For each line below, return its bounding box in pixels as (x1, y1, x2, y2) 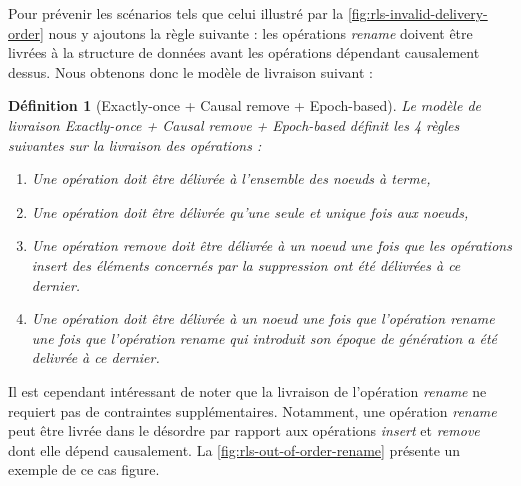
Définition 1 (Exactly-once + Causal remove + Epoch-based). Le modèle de (8, 95, 481, 116)
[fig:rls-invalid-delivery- (347, 3, 488, 23)
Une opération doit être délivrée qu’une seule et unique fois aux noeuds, (31, 201, 469, 222)
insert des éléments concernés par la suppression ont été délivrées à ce (31, 254, 461, 275)
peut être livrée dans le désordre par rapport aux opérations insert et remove (8, 420, 480, 441)
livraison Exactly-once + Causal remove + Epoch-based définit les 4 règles (8, 114, 460, 135)
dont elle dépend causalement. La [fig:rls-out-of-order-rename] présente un (8, 439, 461, 460)
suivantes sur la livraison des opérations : (8, 134, 262, 155)
